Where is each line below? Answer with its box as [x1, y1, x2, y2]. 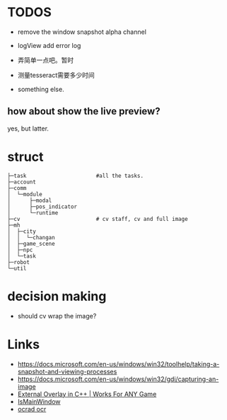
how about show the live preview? [7, 105, 161, 117]
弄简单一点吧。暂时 [17, 56, 74, 64]
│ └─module [7, 191, 42, 198]
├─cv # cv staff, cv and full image [7, 215, 189, 222]
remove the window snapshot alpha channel [17, 28, 147, 36]
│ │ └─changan [7, 234, 55, 241]
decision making [7, 288, 107, 304]
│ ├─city [7, 227, 37, 235]
